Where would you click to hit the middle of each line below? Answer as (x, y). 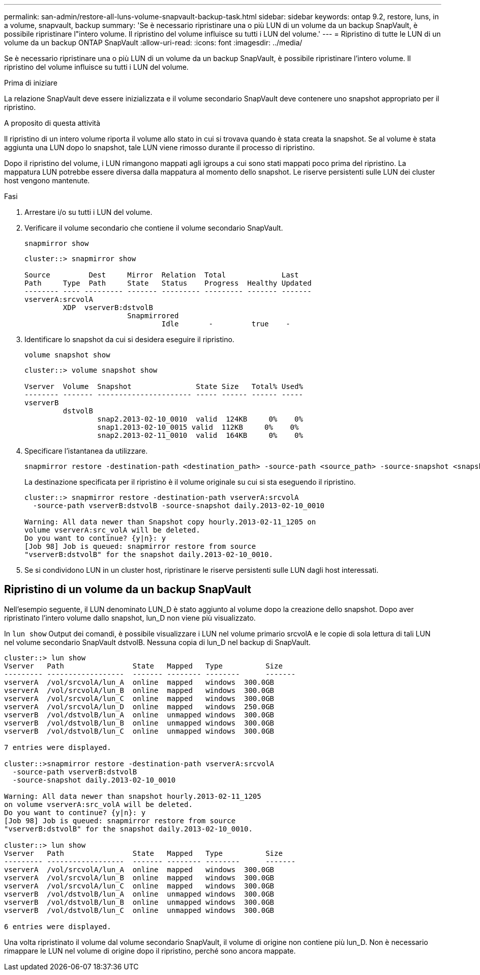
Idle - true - (226, 324)
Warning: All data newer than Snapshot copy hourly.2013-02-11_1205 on (170, 522)
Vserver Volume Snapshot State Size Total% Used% (164, 386)
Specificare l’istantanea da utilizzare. (86, 451)
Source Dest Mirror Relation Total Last (162, 275)
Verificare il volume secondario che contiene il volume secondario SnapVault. (154, 228)
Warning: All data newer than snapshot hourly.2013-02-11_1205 (133, 796)
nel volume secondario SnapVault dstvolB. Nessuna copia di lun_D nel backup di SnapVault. (157, 642)
